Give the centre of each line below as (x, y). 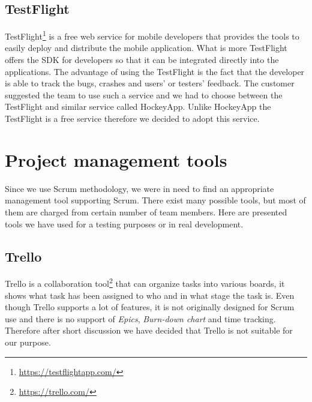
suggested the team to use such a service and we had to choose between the (144, 94)
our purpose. (28, 342)
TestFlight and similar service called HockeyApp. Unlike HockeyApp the (138, 106)
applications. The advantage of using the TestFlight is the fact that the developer (155, 71)
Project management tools (116, 159)
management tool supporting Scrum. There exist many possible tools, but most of (155, 200)
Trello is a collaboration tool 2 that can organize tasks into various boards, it (145, 282)
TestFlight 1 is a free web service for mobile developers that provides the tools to (152, 35)
